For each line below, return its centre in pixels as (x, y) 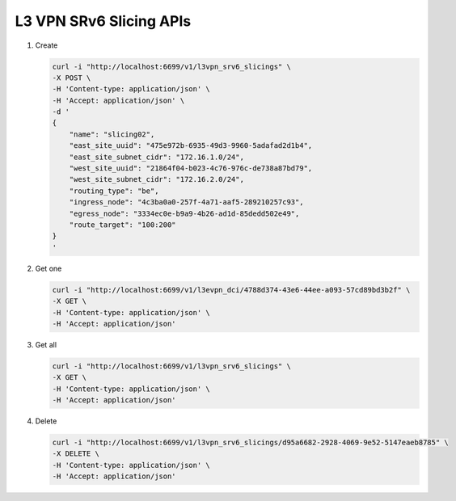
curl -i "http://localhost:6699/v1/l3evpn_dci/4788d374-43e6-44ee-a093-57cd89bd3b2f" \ (231, 290)
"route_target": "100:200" (123, 225)
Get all (46, 344)
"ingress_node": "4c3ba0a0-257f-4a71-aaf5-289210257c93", (186, 202)
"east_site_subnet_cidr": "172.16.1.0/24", (156, 157)
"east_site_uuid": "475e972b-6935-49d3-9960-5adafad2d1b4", (191, 146)
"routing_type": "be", (114, 191)
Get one (49, 268)
